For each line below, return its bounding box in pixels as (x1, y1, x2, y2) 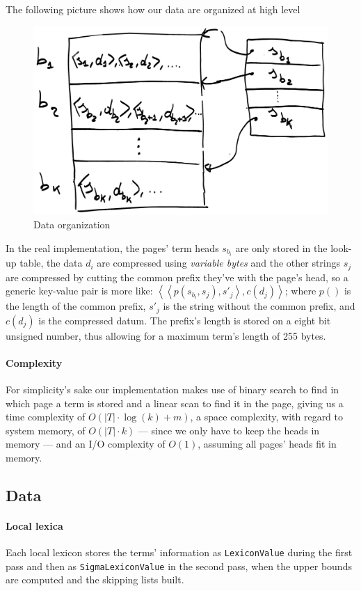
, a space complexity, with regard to (190, 409, 344, 424)
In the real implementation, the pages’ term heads (6, 240, 219, 255)
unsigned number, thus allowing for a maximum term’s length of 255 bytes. (6, 328, 326, 342)
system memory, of (6, 423, 86, 437)
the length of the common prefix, (6, 299, 146, 313)
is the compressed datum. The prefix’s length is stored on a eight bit (38, 313, 331, 327)
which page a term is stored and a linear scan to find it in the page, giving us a (6, 395, 344, 410)
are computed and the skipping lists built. (6, 572, 184, 587)
